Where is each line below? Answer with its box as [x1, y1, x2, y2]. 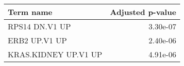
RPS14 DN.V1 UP [8, 21, 71, 32]
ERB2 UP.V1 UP [8, 35, 67, 46]
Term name [8, 6, 52, 17]
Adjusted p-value [110, 6, 176, 17]
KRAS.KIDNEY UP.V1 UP [8, 49, 102, 60]
